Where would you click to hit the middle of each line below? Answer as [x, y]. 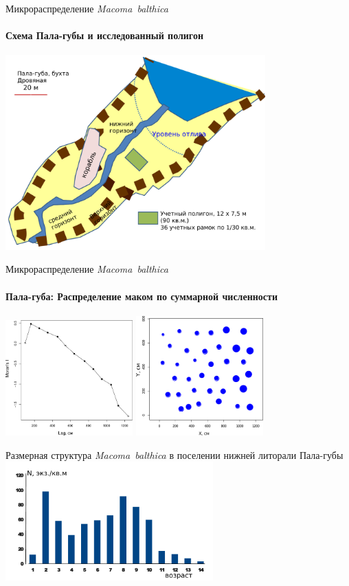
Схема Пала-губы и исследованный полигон [104, 35]
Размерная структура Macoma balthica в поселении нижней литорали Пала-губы [174, 454]
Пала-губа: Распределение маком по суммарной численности [142, 296]
